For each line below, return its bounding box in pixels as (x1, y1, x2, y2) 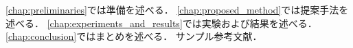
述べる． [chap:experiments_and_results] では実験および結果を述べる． (5, 16, 317, 30)
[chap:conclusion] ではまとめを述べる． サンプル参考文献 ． (5, 29, 262, 43)
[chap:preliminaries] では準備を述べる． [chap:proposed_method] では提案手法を (5, 3, 349, 16)
